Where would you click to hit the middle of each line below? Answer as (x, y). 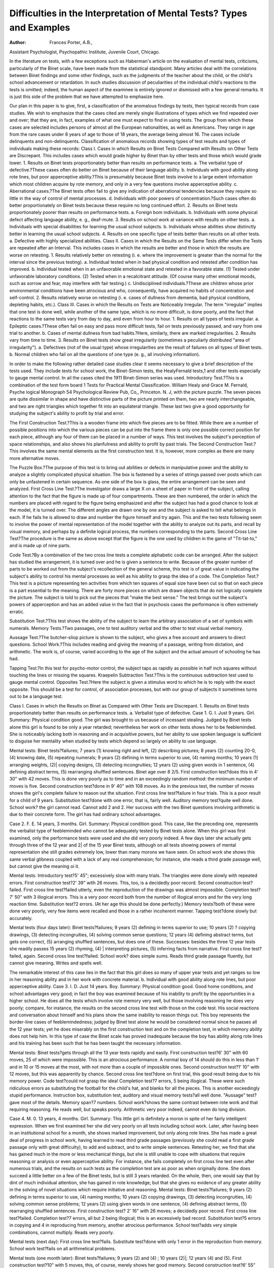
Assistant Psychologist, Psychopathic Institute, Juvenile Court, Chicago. (85, 52)
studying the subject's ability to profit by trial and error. (67, 413)
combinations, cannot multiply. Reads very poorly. (62, 1232)
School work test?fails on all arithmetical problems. (63, 1249)
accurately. (21, 918)
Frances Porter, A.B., (71, 43)
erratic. (17, 612)
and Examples (40, 27)
